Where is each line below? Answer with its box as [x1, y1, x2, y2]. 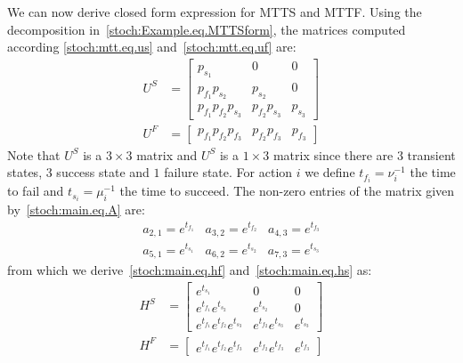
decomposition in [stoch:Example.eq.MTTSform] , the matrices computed [7, 20, 406, 38]
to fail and [7, 181, 64, 200]
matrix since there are [272, 145, 394, 164]
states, [7, 163, 43, 181]
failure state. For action [164, 163, 293, 181]
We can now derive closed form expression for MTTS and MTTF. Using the [7, 3, 422, 20]
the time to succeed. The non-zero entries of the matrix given [119, 181, 455, 200]
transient [407, 145, 456, 164]
